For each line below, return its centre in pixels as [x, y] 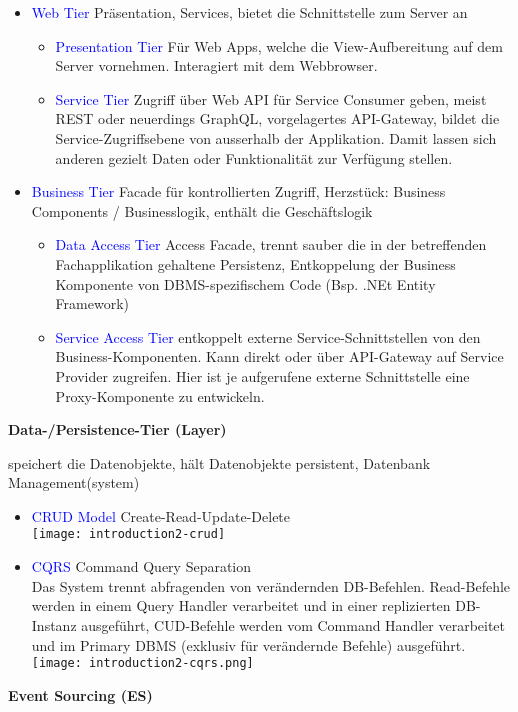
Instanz [54, 624]
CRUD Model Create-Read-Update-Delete [161, 515]
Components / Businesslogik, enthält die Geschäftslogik [202, 210]
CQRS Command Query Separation [141, 566]
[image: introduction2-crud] [128, 534]
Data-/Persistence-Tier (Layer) [117, 429]
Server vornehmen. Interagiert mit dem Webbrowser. [216, 65]
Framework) [92, 303]
